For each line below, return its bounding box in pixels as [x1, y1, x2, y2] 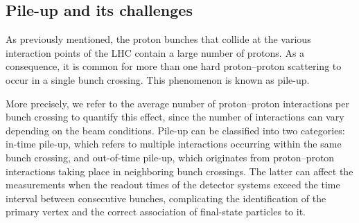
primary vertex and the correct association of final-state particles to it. [6, 204, 306, 219]
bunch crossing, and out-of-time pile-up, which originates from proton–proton [6, 150, 335, 164]
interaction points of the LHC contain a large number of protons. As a [6, 45, 305, 60]
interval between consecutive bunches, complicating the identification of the [6, 190, 326, 205]
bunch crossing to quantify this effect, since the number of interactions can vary [6, 109, 344, 124]
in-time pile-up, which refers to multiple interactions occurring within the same [6, 136, 342, 151]
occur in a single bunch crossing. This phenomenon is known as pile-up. [6, 72, 310, 87]
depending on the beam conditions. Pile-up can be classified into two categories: [6, 123, 345, 137]
